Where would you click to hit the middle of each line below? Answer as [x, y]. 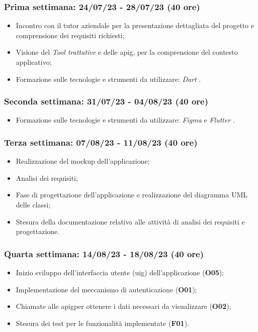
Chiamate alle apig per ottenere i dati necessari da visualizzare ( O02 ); [123, 306]
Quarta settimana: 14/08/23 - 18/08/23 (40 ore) [104, 253]
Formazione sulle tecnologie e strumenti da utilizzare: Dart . [108, 79]
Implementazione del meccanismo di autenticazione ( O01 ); [106, 289]
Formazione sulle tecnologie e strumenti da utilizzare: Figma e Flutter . [125, 120]
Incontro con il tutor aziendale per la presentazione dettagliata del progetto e [135, 25]
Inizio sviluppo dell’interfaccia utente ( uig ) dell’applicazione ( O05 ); [120, 272]
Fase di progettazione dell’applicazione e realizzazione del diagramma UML [132, 195]
